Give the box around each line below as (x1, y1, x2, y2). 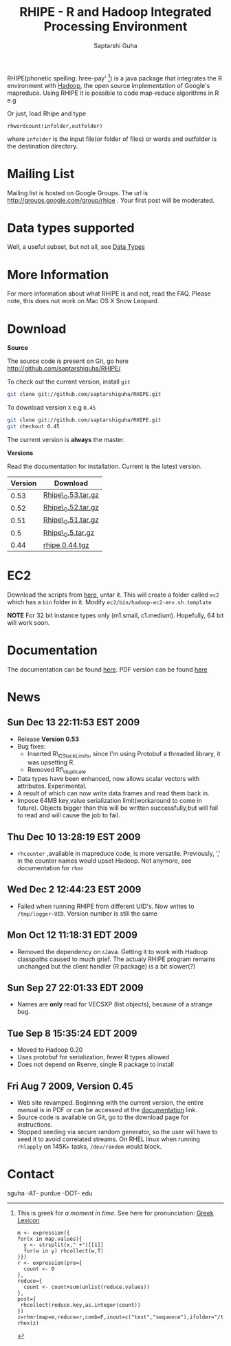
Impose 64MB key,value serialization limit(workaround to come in (16, 797, 203, 805)
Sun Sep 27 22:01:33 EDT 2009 (7, 982, 144, 994)
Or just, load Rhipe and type (7, 109, 87, 118)
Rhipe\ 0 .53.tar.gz (43, 489, 100, 501)
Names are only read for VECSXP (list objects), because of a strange (16, 1000, 213, 1008)
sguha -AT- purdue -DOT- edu (7, 1189, 93, 1197)
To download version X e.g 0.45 (7, 404, 96, 412)
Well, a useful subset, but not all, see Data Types (7, 243, 146, 251)
